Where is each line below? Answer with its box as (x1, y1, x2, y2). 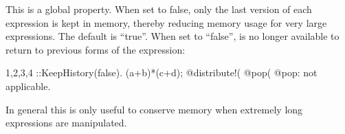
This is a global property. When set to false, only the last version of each (5, 2, 312, 16)
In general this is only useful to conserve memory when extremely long (5, 102, 303, 116)
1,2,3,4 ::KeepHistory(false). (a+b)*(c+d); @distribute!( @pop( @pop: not (5, 65, 318, 80)
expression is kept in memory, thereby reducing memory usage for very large (5, 15, 327, 30)
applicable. (5, 78, 51, 93)
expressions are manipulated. (5, 115, 127, 130)
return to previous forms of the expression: (5, 42, 186, 56)
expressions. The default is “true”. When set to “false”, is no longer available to (5, 29, 340, 43)
